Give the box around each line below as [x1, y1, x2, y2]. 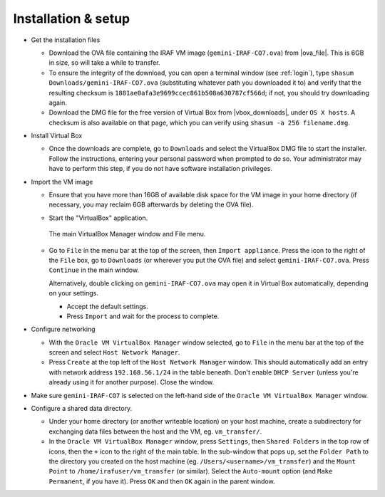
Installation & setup [13, 11, 130, 26]
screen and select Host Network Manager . [48, 348, 180, 357]
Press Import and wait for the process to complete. [66, 312, 220, 320]
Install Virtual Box [31, 132, 83, 140]
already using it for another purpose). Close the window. [48, 378, 215, 387]
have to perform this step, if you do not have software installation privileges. [48, 164, 272, 173]
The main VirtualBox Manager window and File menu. [48, 230, 206, 239]
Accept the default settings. [66, 302, 149, 310]
